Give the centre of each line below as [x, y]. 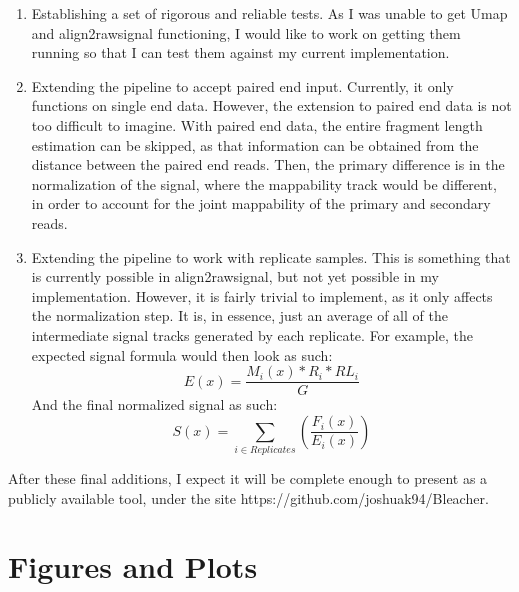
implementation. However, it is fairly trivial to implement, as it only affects [262, 295]
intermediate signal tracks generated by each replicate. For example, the [252, 334]
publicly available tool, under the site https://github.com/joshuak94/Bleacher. [248, 497]
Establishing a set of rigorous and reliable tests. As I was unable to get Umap [269, 13]
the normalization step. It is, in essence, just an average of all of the [239, 315]
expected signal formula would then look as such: [182, 354]
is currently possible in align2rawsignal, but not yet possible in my [235, 276]
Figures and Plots [133, 566]
